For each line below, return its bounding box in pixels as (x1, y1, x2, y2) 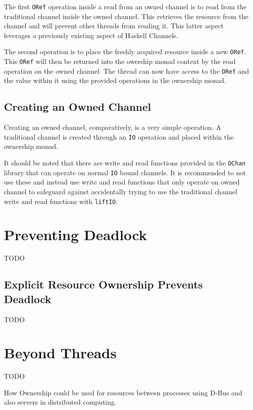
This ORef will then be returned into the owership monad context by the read (4, 56, 236, 66)
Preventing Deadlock (4, 225, 147, 245)
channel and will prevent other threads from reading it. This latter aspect (4, 20, 224, 31)
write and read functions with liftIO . (4, 196, 118, 206)
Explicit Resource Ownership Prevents (4, 277, 203, 292)
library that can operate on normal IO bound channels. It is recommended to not (4, 167, 246, 177)
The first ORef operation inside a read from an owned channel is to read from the (4, 1, 247, 11)
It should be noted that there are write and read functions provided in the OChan (4, 158, 246, 168)
